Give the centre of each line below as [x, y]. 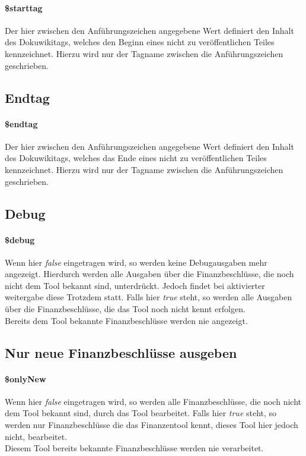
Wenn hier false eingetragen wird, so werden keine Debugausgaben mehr [136, 262]
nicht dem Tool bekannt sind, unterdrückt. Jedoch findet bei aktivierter [135, 285]
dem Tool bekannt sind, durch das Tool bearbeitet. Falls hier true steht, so [141, 413]
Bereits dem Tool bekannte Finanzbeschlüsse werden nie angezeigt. [126, 320]
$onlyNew [26, 378]
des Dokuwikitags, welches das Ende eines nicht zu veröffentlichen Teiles [136, 158]
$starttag [24, 7]
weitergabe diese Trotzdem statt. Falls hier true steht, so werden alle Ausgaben [149, 297]
